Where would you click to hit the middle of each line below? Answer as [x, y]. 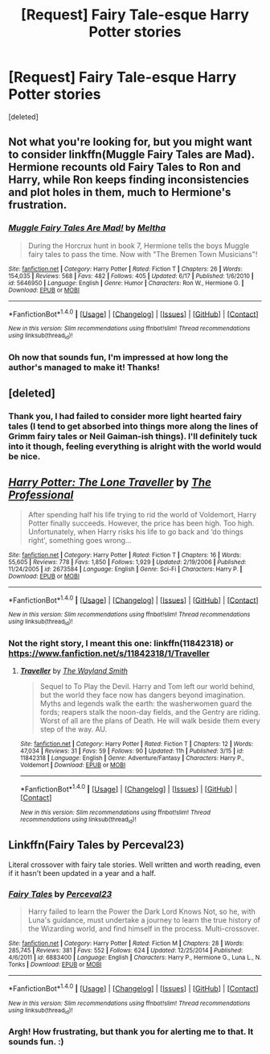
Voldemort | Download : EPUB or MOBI [73, 765]
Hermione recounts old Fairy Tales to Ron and [125, 167]
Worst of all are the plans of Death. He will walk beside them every [150, 720]
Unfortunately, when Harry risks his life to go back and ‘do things [135, 531]
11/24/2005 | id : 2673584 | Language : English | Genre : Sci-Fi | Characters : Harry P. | [125, 569]
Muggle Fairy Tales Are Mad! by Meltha [87, 228]
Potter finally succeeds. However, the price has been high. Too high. [141, 523]
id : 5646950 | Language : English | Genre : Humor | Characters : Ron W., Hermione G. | [126, 283]
